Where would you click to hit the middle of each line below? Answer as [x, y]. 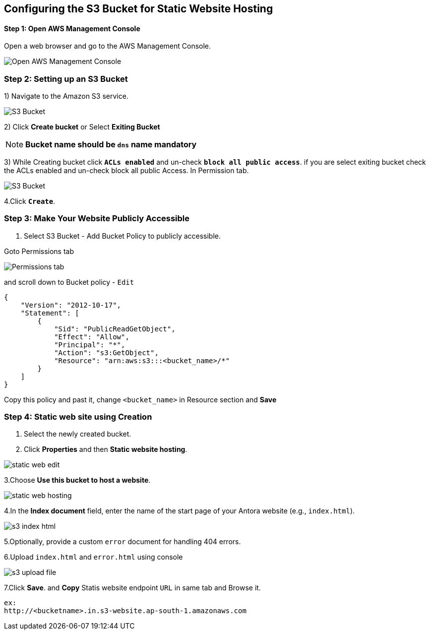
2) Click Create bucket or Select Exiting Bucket [82, 127]
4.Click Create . [30, 201]
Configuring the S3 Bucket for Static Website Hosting [139, 9]
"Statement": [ [50, 313]
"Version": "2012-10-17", [71, 305]
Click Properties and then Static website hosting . [106, 449]
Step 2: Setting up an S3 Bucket [66, 79]
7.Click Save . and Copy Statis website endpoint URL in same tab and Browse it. [132, 588]
